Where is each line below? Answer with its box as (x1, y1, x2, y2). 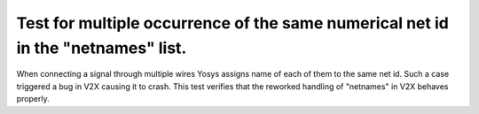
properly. (16, 94, 50, 104)
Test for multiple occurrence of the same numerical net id (16, 13, 450, 33)
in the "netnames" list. (16, 38, 187, 57)
